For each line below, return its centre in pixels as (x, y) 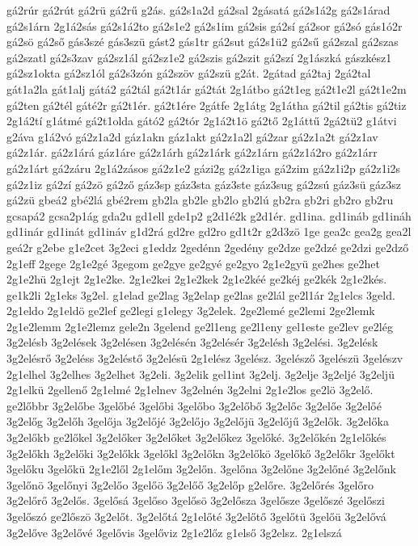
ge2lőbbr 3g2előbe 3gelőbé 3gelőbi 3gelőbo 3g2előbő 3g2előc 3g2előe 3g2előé (194, 405)
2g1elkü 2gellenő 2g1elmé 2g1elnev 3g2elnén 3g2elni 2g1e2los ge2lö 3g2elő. (190, 390)
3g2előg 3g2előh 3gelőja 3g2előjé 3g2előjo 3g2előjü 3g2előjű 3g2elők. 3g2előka (198, 421)
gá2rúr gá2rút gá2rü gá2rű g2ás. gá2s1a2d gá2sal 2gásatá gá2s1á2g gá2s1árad (198, 10)
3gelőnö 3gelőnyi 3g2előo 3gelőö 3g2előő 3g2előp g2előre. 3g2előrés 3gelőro (190, 484)
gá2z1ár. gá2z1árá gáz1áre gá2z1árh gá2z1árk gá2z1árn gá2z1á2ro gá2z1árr (192, 152)
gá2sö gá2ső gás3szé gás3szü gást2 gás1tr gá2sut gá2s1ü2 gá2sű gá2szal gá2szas (203, 42)
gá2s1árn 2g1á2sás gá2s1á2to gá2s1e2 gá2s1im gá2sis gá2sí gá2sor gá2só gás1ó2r (205, 25)
